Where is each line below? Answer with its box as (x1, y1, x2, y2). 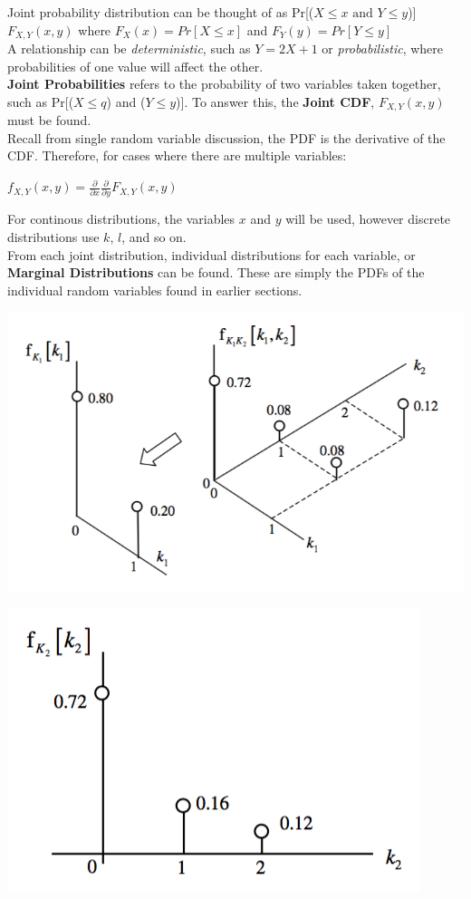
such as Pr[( (7, 92, 74, 111)
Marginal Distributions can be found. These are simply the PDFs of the (7, 263, 425, 282)
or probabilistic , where (322, 39, 443, 58)
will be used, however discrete (285, 209, 451, 228)
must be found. (7, 111, 91, 130)
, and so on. (121, 227, 187, 246)
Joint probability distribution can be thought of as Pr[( (7, 3, 314, 21)
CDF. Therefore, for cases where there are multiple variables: (7, 146, 347, 165)
